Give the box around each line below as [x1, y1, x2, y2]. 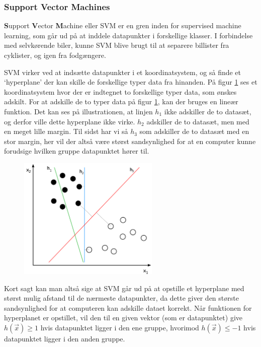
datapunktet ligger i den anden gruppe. [4, 333, 125, 343]
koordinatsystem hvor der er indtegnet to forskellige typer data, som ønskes [4, 86, 237, 97]
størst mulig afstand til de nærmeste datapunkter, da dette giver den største [4, 293, 239, 303]
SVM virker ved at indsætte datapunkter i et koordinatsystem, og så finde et [4, 66, 241, 77]
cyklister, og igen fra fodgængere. [4, 50, 106, 60]
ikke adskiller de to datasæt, [164, 106, 251, 116]
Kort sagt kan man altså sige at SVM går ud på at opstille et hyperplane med [4, 283, 244, 293]
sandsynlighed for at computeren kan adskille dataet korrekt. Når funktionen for [4, 302, 252, 313]
